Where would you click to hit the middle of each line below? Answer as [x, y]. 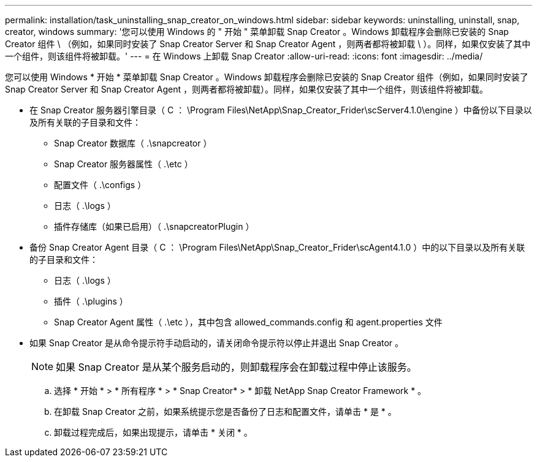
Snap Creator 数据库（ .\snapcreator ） [133, 143]
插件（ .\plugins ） [91, 301]
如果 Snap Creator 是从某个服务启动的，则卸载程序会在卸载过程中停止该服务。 [236, 367]
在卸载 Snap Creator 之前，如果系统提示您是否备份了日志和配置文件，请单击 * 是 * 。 [225, 411]
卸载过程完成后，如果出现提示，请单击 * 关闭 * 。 [153, 432]
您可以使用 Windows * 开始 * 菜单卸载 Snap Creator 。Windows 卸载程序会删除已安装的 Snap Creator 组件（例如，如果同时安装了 [267, 77]
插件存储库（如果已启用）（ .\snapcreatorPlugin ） [154, 226]
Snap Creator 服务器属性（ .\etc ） [124, 164]
